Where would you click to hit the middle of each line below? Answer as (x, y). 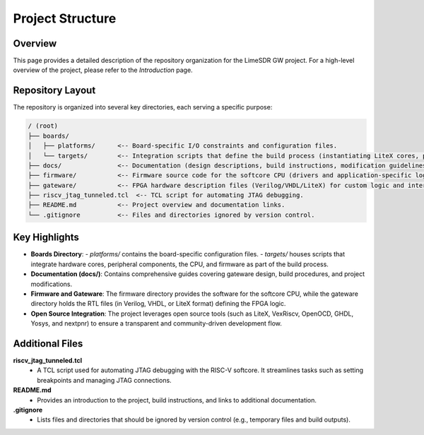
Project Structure (65, 18)
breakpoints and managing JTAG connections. (105, 380)
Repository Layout (54, 91)
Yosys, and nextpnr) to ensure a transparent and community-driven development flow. (157, 323)
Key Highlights (46, 238)
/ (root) (43, 126)
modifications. (52, 284)
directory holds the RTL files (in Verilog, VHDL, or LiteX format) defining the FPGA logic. (158, 304)
